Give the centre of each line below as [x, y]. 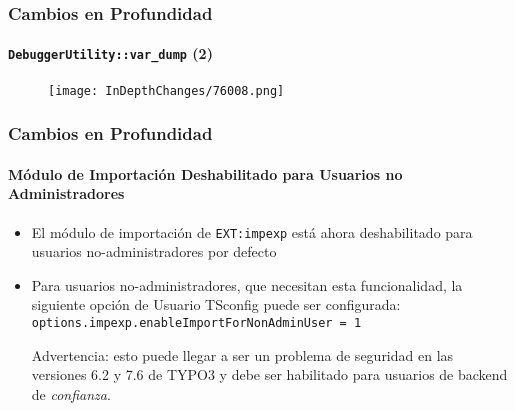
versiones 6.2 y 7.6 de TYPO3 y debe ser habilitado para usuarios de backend [269, 374]
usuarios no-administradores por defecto [154, 251]
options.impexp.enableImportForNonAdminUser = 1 [196, 323]
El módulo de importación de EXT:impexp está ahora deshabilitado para [252, 231]
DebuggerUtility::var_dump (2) [110, 53]
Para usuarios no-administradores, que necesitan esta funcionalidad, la [247, 284]
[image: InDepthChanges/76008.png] [166, 90]
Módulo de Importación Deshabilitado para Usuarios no [205, 173]
